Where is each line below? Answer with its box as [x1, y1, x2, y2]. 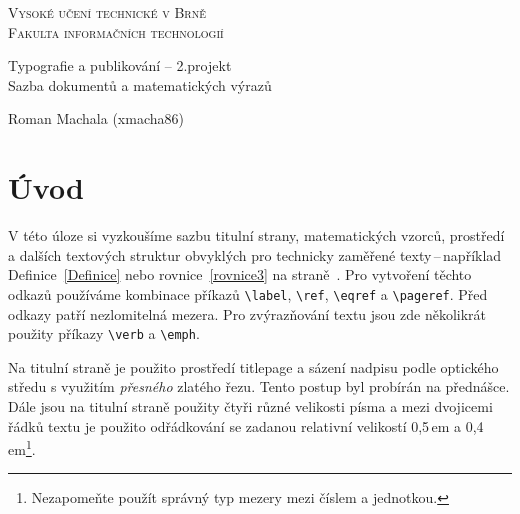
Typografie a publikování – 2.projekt [8, 55, 232, 76]
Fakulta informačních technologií [8, 21, 224, 42]
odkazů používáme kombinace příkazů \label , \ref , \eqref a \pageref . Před [8, 283, 488, 304]
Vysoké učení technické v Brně [8, 2, 206, 22]
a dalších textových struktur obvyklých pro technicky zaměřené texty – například [8, 244, 502, 265]
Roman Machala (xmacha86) [8, 108, 184, 129]
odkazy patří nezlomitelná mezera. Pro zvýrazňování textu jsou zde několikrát [8, 303, 487, 324]
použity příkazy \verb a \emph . [8, 323, 200, 344]
